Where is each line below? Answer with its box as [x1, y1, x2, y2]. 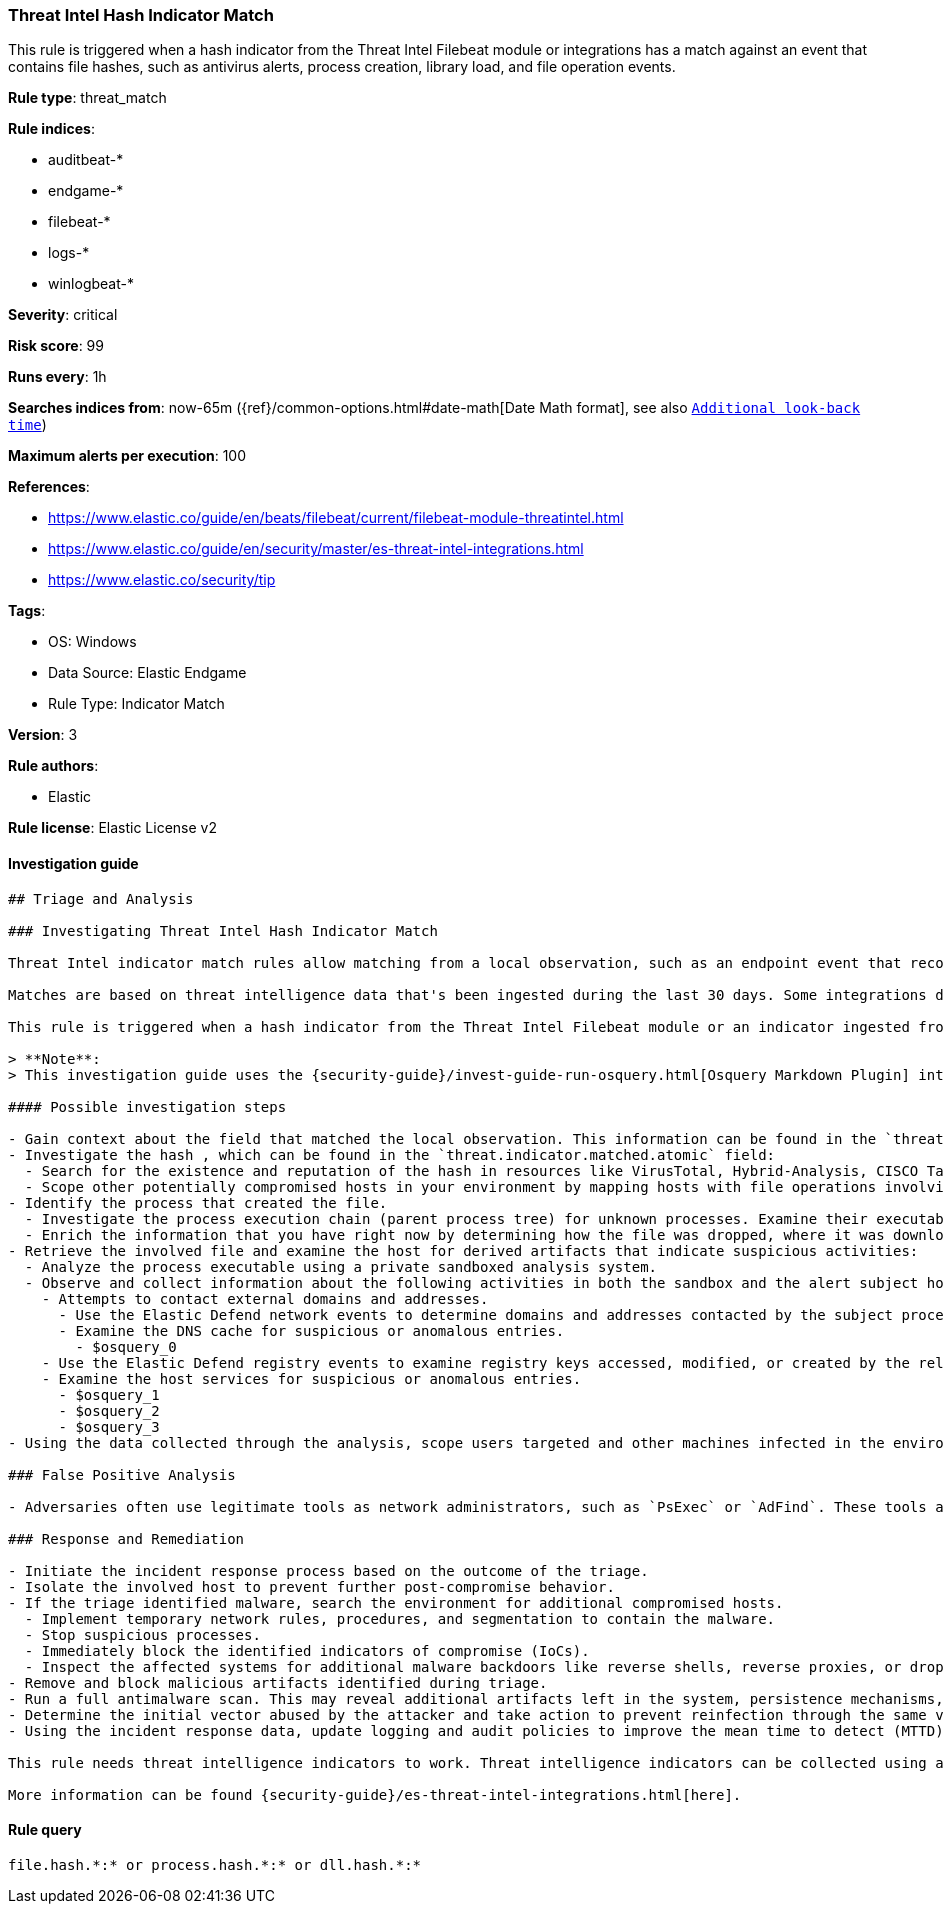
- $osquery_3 [58, 1418, 160, 1435]
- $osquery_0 [75, 1338, 177, 1355]
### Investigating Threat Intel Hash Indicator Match [8, 922, 438, 939]
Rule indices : [8, 120, 95, 138]
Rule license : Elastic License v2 [8, 819, 217, 837]
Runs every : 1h [8, 368, 107, 386]
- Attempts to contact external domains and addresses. [41, 1290, 489, 1307]
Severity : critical [8, 306, 118, 324]
